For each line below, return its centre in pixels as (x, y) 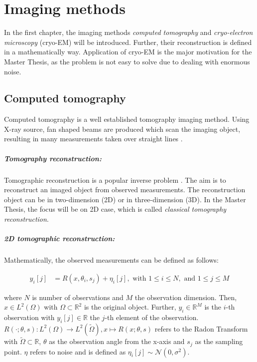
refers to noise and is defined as (78, 351)
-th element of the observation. (152, 317)
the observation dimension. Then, (186, 297)
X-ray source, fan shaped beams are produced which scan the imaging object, (122, 129)
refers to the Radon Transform (201, 328)
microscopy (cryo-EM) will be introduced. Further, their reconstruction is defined (128, 42)
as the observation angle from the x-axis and (117, 341)
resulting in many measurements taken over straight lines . (93, 139)
